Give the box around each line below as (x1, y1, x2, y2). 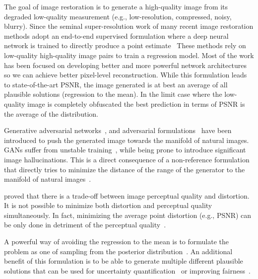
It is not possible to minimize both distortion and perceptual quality (4, 200, 212, 210)
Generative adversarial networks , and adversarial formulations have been (4, 125, 232, 136)
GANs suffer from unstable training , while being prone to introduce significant (4, 144, 246, 155)
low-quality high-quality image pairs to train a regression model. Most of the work (4, 50, 254, 60)
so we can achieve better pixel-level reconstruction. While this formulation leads (4, 70, 247, 80)
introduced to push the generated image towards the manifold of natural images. (4, 135, 249, 145)
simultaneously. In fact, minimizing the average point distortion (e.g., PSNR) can (4, 209, 252, 220)
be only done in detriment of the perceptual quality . (4, 219, 166, 230)
